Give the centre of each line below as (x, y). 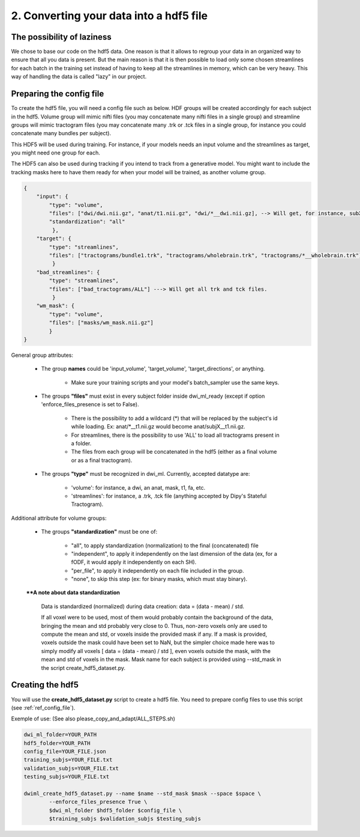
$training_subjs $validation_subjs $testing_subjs (125, 819)
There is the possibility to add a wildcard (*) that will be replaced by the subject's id (174, 418)
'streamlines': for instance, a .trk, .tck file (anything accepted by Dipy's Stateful (169, 496)
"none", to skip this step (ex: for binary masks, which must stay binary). (159, 579)
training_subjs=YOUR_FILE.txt (68, 760)
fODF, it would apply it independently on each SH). (134, 562)
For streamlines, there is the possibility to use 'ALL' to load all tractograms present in (175, 435)
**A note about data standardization (73, 592)
